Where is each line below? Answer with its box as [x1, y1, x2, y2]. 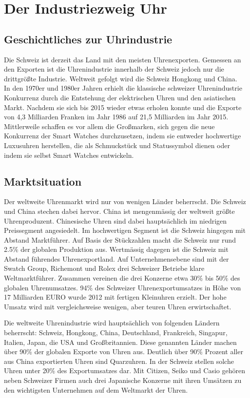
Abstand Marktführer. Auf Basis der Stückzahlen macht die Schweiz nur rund [4, 234, 236, 245]
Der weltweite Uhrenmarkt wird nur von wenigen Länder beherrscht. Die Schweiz [4, 196, 246, 207]
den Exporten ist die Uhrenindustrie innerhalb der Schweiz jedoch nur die [4, 64, 224, 74]
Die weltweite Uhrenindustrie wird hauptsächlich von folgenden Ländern [4, 318, 220, 328]
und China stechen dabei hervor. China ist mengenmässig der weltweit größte [4, 206, 235, 216]
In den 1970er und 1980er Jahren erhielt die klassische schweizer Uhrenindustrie [4, 83, 242, 93]
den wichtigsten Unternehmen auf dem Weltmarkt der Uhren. [4, 384, 188, 395]
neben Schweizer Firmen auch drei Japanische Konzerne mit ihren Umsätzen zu [4, 375, 242, 385]
